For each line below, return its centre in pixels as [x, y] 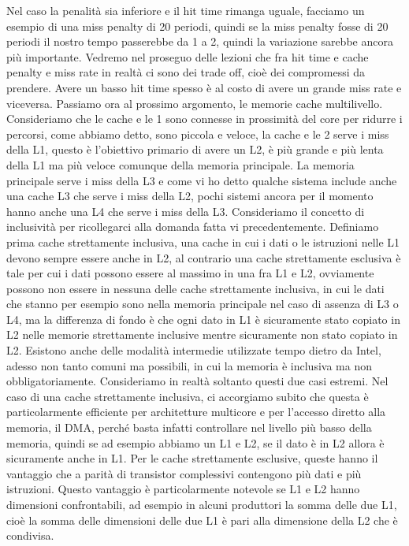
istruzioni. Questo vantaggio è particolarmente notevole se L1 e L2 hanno [183, 489]
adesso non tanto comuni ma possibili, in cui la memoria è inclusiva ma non [189, 365]
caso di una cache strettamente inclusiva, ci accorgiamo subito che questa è [188, 396]
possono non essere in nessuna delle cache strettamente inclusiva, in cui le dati [195, 288]
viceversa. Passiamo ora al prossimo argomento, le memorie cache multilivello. [195, 103]
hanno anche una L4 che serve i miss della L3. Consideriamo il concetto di [186, 211]
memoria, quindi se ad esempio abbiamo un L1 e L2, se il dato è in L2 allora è [195, 442]
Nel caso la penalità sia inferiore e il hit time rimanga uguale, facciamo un [186, 10]
